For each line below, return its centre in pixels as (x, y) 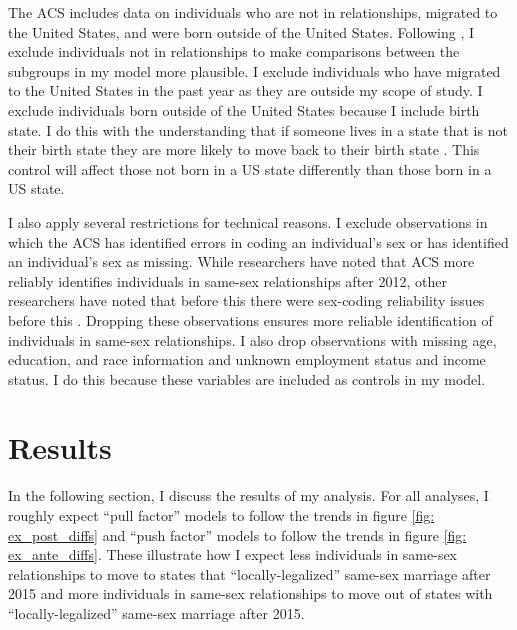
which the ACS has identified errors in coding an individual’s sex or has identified (258, 241)
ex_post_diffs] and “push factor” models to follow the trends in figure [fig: (237, 534)
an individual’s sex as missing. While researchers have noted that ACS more (241, 261)
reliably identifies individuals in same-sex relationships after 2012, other (227, 280)
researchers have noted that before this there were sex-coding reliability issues (246, 300)
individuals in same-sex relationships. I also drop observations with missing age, (252, 339)
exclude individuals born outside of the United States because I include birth (244, 109)
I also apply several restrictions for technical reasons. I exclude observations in (248, 221)
